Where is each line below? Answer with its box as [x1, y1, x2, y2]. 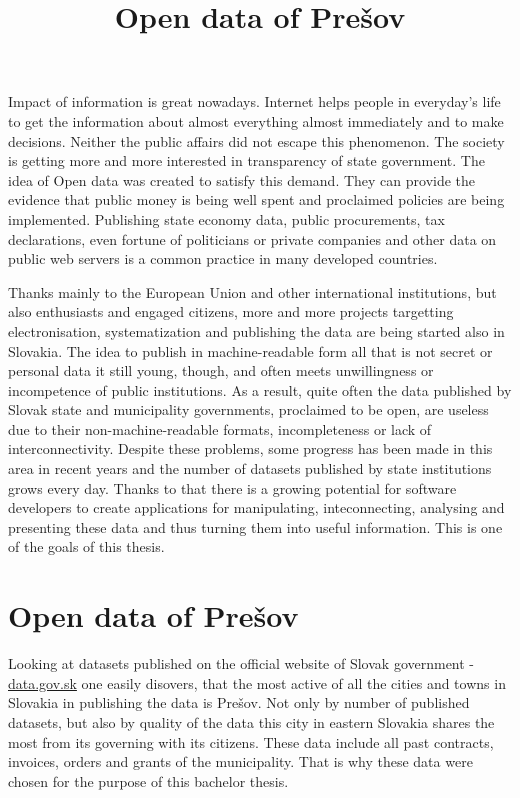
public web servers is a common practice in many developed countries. [8, 248, 438, 269]
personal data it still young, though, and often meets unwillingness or [8, 360, 434, 381]
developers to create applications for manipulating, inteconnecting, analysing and [8, 497, 505, 518]
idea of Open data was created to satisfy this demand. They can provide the [8, 169, 476, 190]
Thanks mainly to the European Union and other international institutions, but [8, 281, 497, 302]
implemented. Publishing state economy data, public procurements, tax [8, 208, 445, 229]
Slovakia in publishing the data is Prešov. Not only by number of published [8, 692, 470, 713]
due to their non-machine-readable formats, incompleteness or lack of [8, 418, 432, 439]
